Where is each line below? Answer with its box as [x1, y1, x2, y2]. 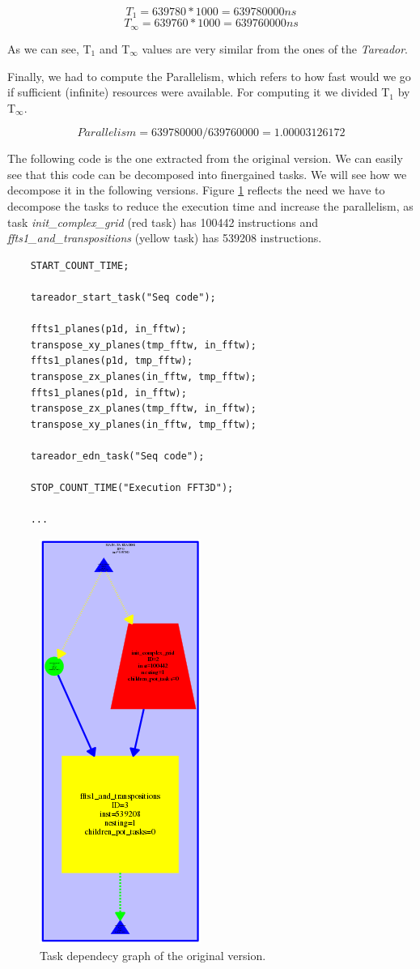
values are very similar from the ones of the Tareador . [142, 40, 409, 57]
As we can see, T [7, 40, 91, 57]
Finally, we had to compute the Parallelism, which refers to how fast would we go [7, 67, 411, 84]
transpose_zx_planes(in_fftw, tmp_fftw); [30, 371, 257, 382]
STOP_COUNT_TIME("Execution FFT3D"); [30, 482, 234, 494]
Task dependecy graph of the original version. [40, 946, 266, 963]
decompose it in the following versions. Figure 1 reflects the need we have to [7, 181, 385, 198]
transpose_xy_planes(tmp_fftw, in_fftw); [30, 339, 257, 351]
